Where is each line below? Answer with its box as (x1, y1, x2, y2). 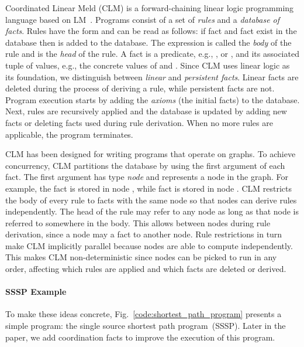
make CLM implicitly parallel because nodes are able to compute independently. (5, 239, 293, 251)
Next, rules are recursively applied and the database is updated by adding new (5, 105, 287, 117)
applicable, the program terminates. (5, 128, 133, 140)
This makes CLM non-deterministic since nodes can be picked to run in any (5, 251, 277, 263)
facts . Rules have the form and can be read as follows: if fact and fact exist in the (5, 25, 297, 37)
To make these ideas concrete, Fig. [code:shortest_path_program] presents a (5, 308, 282, 320)
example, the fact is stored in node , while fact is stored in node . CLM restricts (5, 182, 292, 194)
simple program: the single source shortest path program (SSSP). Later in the (5, 319, 286, 332)
